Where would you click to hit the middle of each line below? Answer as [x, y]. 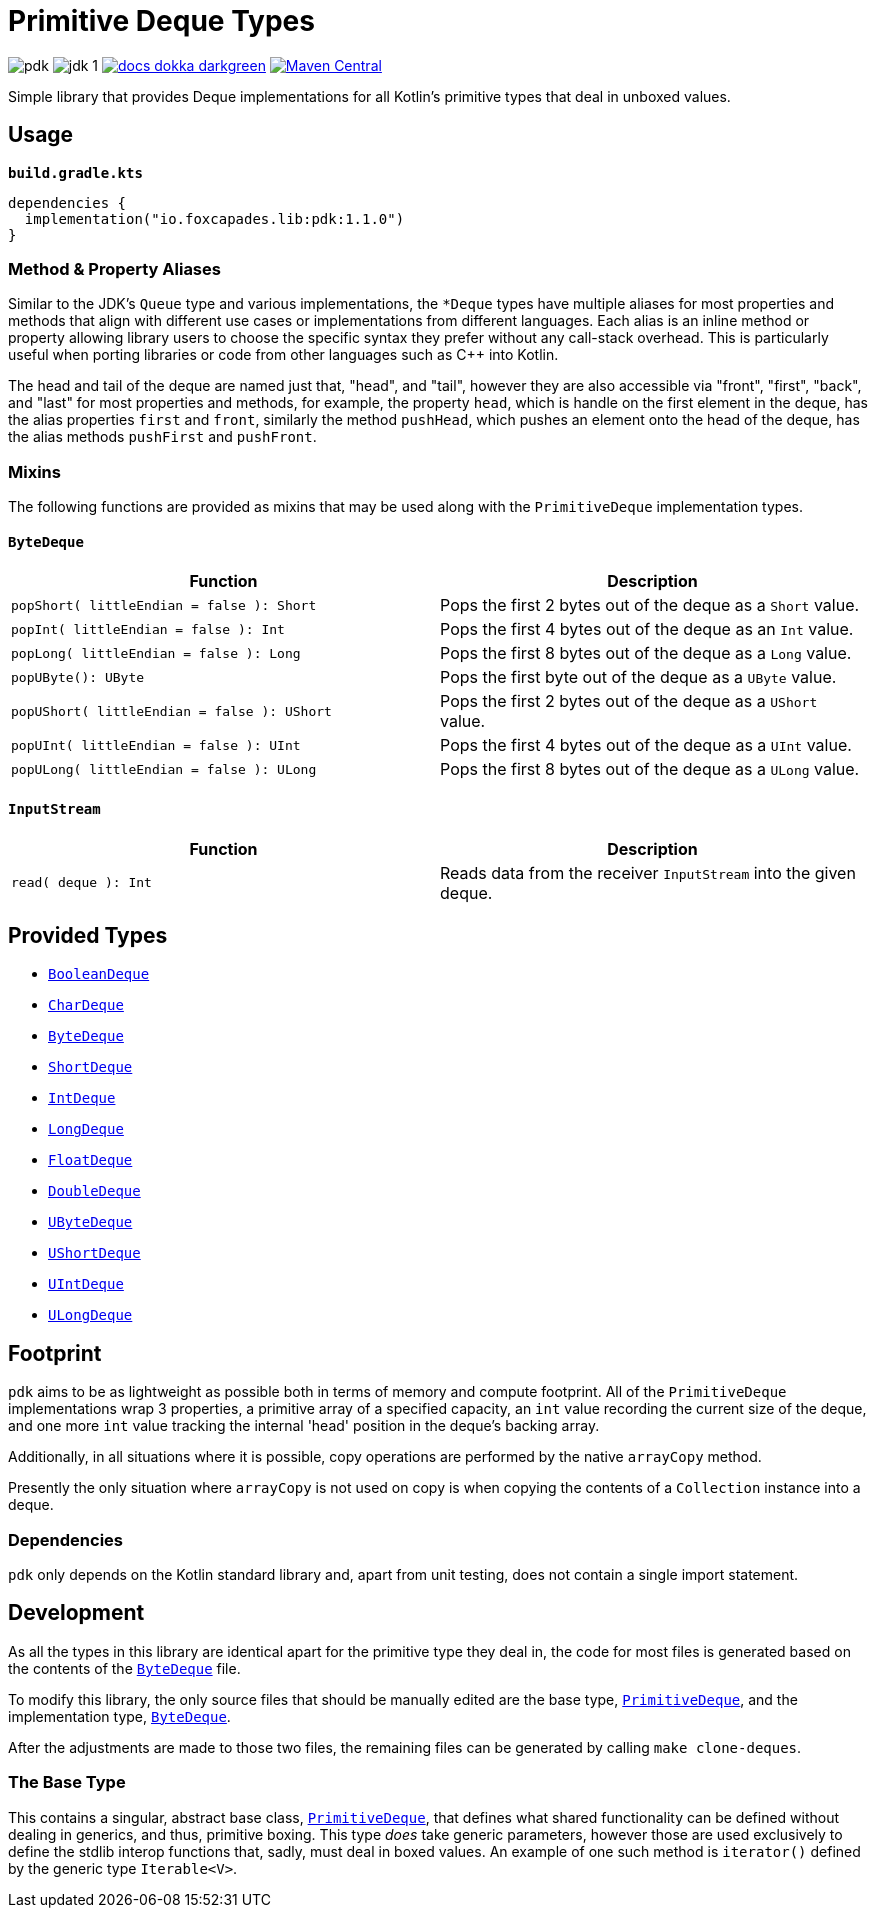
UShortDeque [94, 1253]
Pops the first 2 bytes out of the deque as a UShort [629, 701]
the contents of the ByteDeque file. [124, 1668]
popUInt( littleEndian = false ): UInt [156, 745]
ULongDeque [90, 1315]
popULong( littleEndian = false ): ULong [164, 769]
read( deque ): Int [81, 883]
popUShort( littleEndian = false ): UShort [171, 711]
